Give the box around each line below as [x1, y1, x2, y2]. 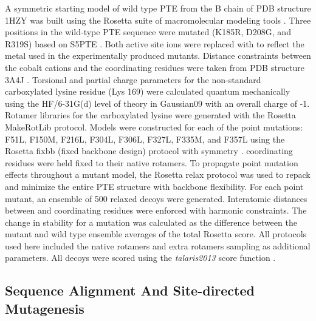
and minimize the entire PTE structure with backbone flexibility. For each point [5, 180, 304, 192]
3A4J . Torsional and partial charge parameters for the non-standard [5, 73, 261, 86]
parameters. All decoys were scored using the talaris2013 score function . [5, 251, 276, 264]
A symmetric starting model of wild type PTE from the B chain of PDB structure [5, 2, 311, 14]
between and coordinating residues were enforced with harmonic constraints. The [5, 204, 307, 217]
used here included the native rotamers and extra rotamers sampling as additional [5, 239, 311, 252]
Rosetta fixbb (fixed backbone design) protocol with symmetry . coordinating [5, 144, 293, 157]
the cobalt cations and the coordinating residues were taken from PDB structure [5, 61, 305, 73]
